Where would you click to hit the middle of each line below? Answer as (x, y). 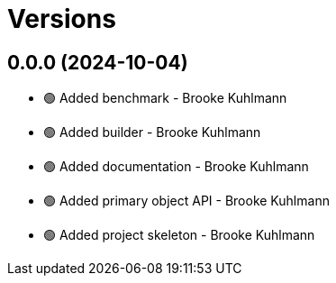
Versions (62, 19)
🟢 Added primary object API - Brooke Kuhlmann (186, 201)
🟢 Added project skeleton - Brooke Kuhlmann (179, 235)
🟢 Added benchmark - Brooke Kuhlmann (165, 98)
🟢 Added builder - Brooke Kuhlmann (152, 132)
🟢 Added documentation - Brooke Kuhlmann (176, 167)
